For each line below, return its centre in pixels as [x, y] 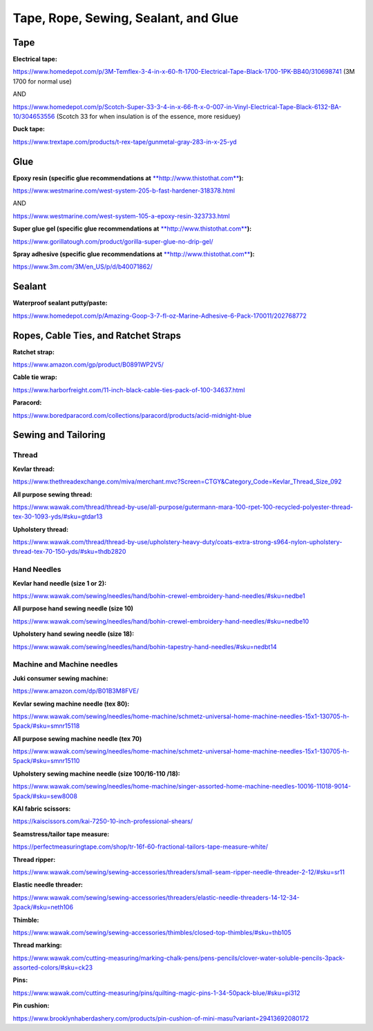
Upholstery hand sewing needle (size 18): [74, 634]
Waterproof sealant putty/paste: [60, 303]
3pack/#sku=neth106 [43, 907]
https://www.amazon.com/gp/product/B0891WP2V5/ [88, 365]
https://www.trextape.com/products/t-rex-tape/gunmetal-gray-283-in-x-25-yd [125, 142]
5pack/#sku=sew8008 [45, 796]
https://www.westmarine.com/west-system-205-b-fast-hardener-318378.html [124, 191]
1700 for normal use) [42, 81]
